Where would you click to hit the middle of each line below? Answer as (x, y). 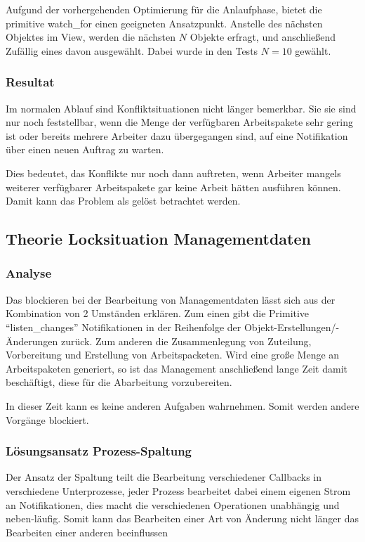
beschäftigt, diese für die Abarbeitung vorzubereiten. (119, 382)
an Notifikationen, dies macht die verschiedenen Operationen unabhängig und (173, 504)
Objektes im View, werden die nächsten (91, 37)
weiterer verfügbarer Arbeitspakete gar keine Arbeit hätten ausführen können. (173, 187)
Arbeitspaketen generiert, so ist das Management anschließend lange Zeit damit (177, 368)
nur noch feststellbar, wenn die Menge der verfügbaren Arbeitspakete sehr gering (179, 122)
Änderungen (32, 341)
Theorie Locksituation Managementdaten (158, 239)
